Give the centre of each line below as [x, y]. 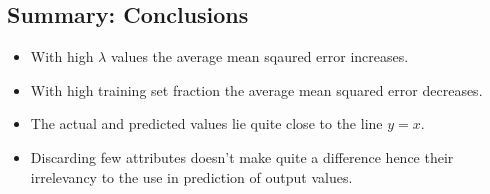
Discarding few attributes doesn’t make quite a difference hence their [242, 156]
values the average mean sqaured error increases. [259, 56]
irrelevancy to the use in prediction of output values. [191, 176]
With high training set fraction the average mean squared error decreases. [256, 89]
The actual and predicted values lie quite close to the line [206, 123]
